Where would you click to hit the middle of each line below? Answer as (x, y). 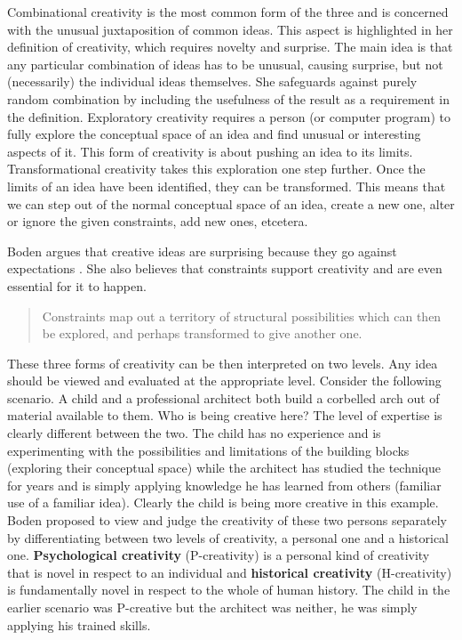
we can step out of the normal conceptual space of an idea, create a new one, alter (231, 203)
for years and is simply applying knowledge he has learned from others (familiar (224, 485)
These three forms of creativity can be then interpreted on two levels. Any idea (223, 363)
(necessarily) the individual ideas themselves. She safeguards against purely (212, 81)
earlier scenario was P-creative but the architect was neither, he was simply (212, 607)
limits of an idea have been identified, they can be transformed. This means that (227, 186)
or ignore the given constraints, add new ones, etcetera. (158, 221)
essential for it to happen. (77, 285)
